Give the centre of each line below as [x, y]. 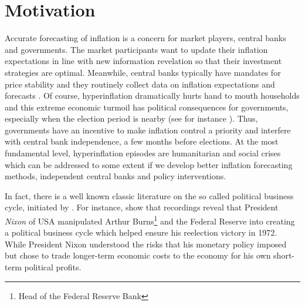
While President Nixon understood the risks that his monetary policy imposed [146, 244]
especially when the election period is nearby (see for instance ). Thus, [131, 118]
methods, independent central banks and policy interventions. [116, 176]
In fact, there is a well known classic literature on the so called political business [149, 195]
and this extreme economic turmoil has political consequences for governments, [147, 107]
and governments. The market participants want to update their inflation [136, 49]
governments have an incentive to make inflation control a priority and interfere [148, 130]
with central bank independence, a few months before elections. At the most [142, 141]
